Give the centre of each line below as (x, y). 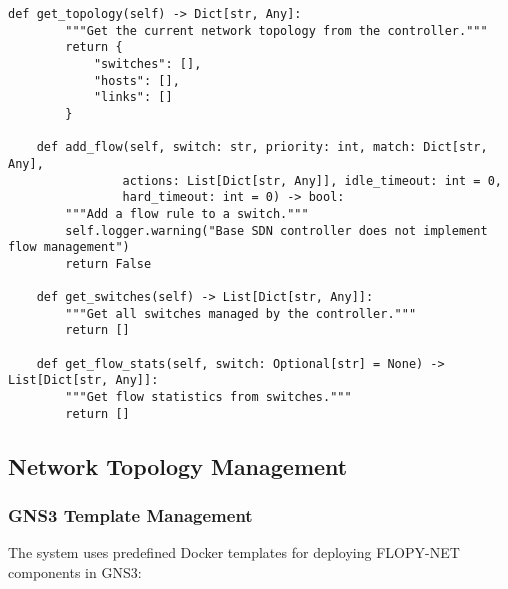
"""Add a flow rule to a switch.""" (187, 213)
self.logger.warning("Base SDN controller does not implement (276, 230)
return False (108, 263)
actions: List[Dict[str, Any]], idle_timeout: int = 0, (312, 180)
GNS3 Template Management (130, 515)
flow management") (69, 247)
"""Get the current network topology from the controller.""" (276, 30)
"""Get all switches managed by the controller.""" (241, 313)
